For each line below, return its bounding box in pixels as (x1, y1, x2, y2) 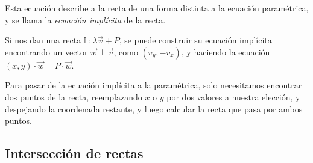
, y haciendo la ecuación (181, 45, 270, 58)
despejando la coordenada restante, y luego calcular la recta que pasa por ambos (5, 102, 303, 115)
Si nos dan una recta (5, 34, 81, 46)
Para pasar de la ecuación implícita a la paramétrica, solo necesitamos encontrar (5, 79, 302, 91)
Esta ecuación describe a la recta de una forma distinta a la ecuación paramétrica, (5, 2, 309, 14)
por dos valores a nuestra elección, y (166, 90, 300, 103)
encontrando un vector (5, 45, 88, 58)
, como (113, 45, 138, 58)
